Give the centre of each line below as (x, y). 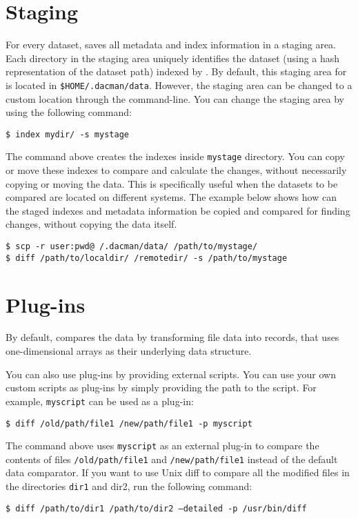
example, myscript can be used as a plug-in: (100, 401)
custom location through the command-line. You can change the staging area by (175, 98)
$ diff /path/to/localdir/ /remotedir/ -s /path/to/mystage (147, 258)
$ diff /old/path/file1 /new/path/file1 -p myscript (129, 423)
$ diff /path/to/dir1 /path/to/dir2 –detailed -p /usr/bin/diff (156, 508)
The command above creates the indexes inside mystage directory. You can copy (175, 156)
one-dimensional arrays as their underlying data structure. (129, 351)
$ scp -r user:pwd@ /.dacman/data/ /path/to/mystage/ (132, 247)
